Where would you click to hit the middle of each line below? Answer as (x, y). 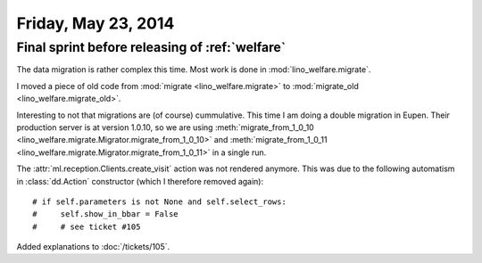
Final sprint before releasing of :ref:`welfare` (151, 47)
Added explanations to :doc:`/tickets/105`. (93, 247)
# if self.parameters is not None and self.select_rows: (160, 201)
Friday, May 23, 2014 (96, 23)
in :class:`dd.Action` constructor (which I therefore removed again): (140, 181)
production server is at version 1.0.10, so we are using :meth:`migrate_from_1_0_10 (165, 127)
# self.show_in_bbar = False (105, 214)
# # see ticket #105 (87, 226)
